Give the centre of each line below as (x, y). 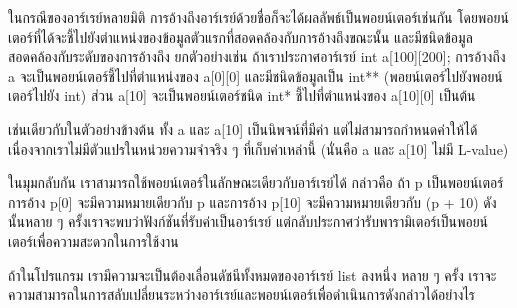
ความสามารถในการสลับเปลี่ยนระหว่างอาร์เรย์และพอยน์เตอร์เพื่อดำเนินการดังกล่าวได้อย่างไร (242, 294)
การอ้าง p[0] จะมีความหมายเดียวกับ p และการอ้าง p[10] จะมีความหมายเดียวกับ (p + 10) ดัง (252, 201)
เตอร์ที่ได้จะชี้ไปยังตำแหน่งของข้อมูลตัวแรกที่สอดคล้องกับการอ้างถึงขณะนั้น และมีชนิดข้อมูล (240, 36)
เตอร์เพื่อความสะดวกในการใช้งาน (93, 240)
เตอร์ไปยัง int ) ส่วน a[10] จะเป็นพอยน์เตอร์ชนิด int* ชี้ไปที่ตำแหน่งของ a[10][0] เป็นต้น (242, 95)
